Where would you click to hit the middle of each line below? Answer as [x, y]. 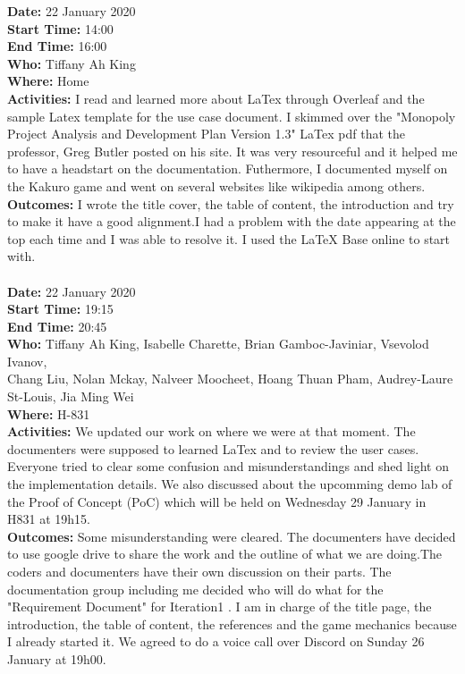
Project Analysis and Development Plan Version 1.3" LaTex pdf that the [207, 134]
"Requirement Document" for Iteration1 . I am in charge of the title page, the [220, 607]
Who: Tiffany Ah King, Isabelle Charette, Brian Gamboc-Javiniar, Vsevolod [218, 344]
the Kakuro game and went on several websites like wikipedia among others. [216, 185]
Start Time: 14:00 [60, 28]
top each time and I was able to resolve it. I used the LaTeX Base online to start [229, 238]
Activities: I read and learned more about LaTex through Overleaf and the [216, 98]
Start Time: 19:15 [60, 309]
